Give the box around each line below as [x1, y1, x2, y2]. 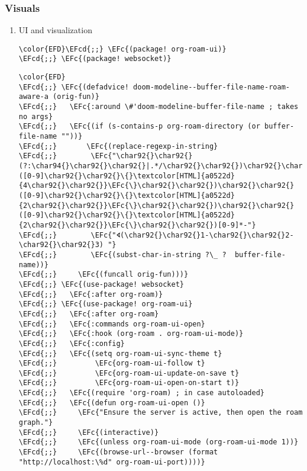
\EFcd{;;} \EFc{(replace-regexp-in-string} [18, 142, 218, 150]
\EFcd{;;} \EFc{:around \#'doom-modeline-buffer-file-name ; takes [18, 102, 299, 111]
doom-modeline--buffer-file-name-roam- [133, 82, 290, 91]
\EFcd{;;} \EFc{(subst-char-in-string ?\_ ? [18, 250, 227, 259]
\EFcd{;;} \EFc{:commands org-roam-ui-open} [18, 319, 205, 328]
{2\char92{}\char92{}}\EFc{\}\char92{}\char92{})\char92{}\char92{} [18, 201, 295, 210]
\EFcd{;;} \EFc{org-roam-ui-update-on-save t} [18, 369, 240, 377]
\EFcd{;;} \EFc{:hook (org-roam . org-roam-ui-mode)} [18, 329, 244, 338]
